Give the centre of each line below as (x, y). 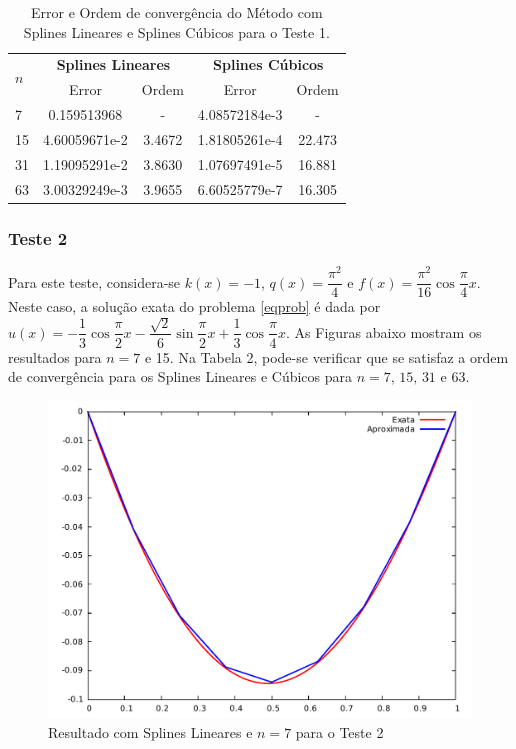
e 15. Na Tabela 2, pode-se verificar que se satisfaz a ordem (326, 356)
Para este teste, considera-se (94, 281)
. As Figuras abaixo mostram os (384, 331)
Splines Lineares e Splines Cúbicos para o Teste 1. (176, 31)
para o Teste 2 (339, 731)
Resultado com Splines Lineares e (150, 731)
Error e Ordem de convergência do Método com (177, 12)
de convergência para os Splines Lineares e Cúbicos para (180, 376)
